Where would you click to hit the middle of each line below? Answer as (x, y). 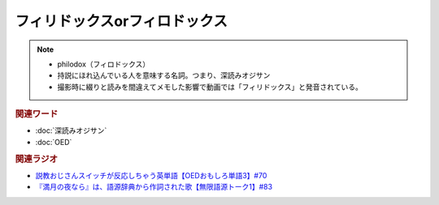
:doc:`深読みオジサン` (71, 130)
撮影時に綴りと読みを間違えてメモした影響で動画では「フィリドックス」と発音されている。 (210, 87)
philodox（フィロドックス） (104, 64)
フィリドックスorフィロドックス (121, 21)
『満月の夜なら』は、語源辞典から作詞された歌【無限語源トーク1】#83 (154, 187)
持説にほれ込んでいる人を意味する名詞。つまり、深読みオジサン (164, 75)
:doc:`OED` (54, 142)
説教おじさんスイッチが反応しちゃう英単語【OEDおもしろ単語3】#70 (151, 175)
